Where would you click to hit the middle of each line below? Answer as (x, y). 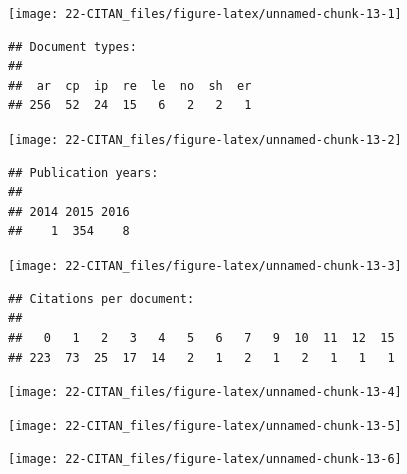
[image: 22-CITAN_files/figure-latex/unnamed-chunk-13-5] (205, 425)
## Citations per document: (101, 298)
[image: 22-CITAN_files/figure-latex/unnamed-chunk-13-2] (205, 140)
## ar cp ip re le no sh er (130, 85)
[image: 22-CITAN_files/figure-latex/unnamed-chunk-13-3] (205, 266)
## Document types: (72, 46)
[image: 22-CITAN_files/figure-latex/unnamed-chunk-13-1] (205, 14)
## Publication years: (83, 172)
